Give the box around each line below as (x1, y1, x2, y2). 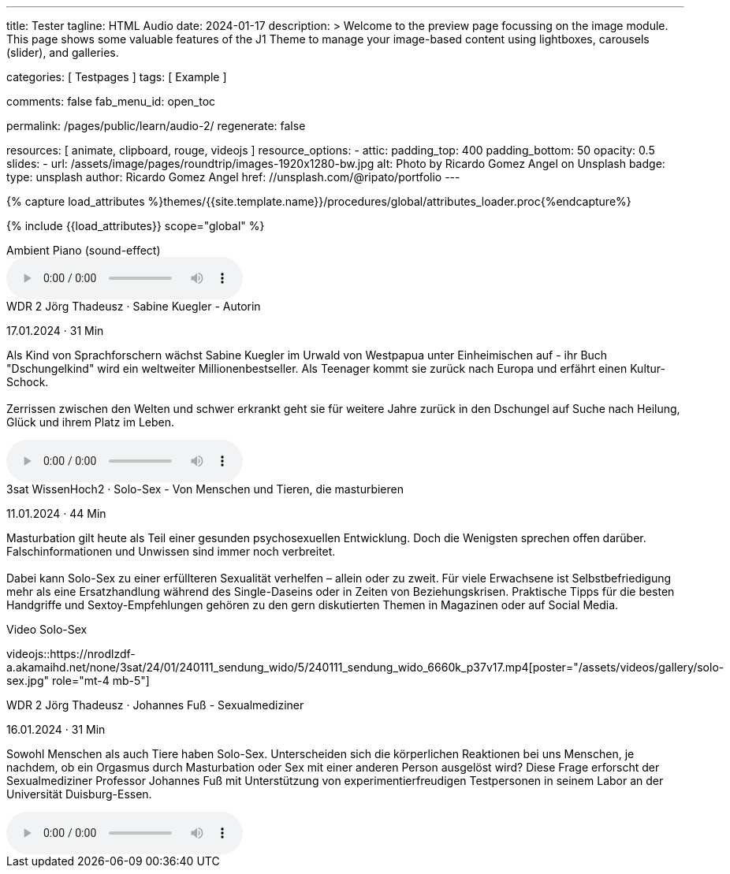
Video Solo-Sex (6, 623, 88, 636)
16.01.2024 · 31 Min (6, 723, 106, 736)
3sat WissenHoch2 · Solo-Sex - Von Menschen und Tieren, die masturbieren (6, 482, 404, 496)
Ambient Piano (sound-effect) (6, 244, 161, 257)
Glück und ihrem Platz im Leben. (6, 415, 175, 429)
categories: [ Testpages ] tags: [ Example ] (6, 70, 227, 84)
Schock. (6, 375, 49, 389)
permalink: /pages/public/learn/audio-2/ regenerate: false (6, 119, 306, 132)
